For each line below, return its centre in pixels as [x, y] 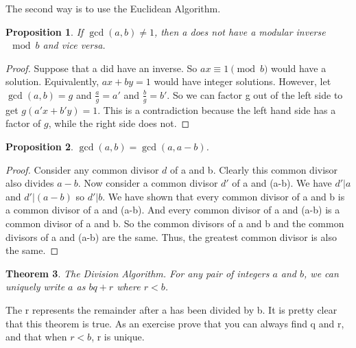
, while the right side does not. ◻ [119, 123]
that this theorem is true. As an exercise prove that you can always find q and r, [175, 323]
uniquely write [35, 287]
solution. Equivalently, [52, 81]
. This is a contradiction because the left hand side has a [217, 109]
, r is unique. [118, 337]
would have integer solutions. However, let [242, 81]
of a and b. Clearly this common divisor [254, 169]
